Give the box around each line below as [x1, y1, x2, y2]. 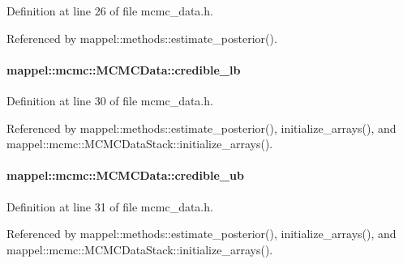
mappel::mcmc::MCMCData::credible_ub [6, 167, 244, 184]
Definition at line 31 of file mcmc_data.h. [6, 198, 213, 215]
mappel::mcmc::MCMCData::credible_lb [6, 61, 241, 78]
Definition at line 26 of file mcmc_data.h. [6, 2, 213, 19]
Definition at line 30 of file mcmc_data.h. [6, 92, 213, 109]
